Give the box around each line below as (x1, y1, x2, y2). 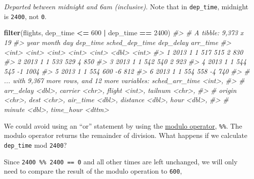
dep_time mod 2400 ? (4, 139, 67, 150)
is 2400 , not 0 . (4, 11, 47, 21)
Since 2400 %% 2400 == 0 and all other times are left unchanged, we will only (4, 156, 238, 166)
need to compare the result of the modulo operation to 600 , (4, 166, 182, 176)
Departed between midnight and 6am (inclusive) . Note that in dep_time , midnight (4, 1, 249, 11)
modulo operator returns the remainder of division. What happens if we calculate (4, 130, 248, 140)
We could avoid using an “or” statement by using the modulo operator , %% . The (4, 120, 242, 131)
